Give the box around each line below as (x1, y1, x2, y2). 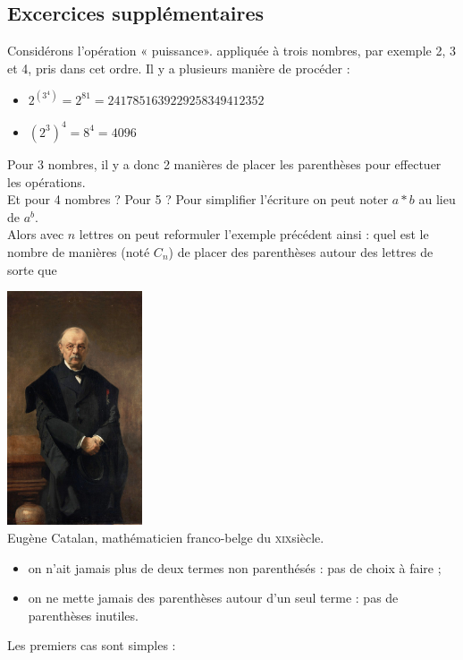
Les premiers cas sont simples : (7, 636, 176, 655)
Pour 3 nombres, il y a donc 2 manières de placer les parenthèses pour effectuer (7, 154, 442, 173)
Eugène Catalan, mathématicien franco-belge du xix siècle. (7, 527, 324, 546)
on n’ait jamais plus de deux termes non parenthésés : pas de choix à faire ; (28, 558, 442, 577)
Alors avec (7, 225, 64, 244)
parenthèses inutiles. (28, 605, 139, 624)
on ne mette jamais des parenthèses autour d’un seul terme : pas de (28, 588, 399, 607)
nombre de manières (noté (7, 242, 150, 261)
